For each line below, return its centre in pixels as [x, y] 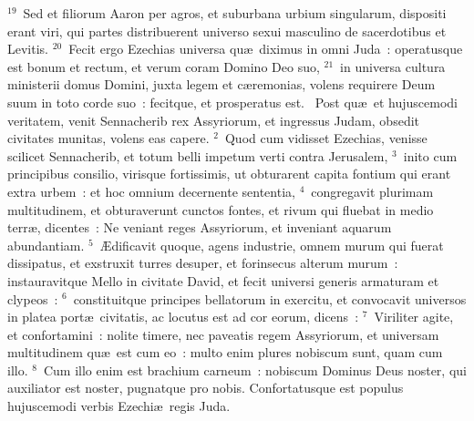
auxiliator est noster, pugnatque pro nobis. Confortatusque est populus [206, 388]
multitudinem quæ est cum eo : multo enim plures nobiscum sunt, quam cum [225, 352]
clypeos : [33, 298]
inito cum [430, 155]
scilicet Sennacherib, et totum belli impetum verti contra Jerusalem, [198, 155]
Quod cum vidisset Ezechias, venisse [326, 138]
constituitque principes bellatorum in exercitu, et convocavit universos [270, 298]
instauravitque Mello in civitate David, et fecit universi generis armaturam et [223, 280]
